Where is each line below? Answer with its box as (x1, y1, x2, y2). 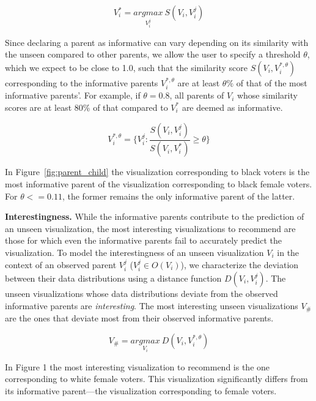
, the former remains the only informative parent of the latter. (62, 189, 295, 202)
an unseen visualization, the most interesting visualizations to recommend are (5, 222, 296, 234)
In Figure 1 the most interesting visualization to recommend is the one (5, 360, 270, 373)
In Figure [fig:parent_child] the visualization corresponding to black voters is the (5, 165, 310, 178)
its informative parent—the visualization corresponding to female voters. (5, 384, 277, 397)
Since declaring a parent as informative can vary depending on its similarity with (5, 36, 309, 48)
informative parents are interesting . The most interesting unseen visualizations (5, 299, 298, 312)
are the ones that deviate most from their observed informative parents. (5, 312, 274, 324)
